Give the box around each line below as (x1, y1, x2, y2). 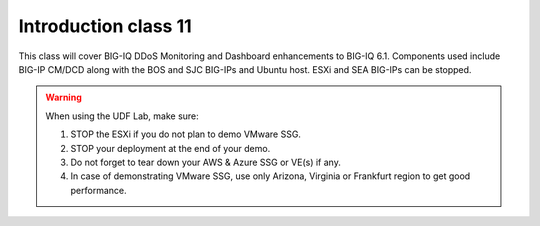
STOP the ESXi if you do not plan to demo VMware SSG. (70, 128, 302, 140)
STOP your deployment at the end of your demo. (70, 142, 271, 154)
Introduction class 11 (18, 15, 192, 37)
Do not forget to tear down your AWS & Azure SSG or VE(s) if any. (70, 156, 342, 168)
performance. (70, 184, 127, 196)
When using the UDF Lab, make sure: (45, 110, 199, 122)
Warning (45, 91, 82, 104)
